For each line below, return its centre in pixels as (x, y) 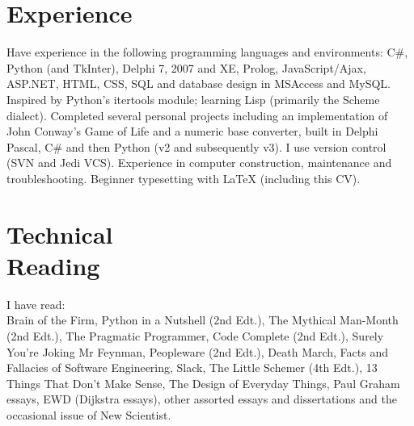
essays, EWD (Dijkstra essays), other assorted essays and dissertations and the (202, 399)
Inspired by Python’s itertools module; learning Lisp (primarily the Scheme (193, 99)
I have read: (36, 304)
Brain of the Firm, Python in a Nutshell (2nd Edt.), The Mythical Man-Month (203, 320)
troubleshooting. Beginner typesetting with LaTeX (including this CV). (184, 178)
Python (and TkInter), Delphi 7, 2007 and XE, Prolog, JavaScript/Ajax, (186, 67)
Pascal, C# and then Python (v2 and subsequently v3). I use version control (196, 146)
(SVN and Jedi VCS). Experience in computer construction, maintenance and (199, 163)
